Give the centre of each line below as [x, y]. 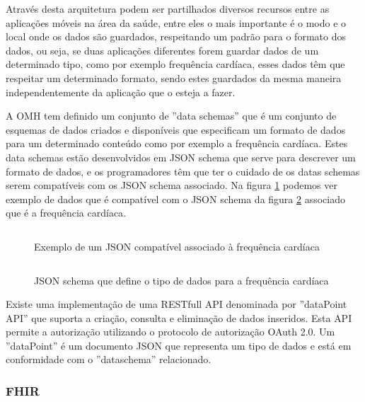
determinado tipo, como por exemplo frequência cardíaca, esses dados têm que [175, 64]
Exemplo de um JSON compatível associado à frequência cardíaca [177, 246]
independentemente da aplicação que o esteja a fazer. [121, 92]
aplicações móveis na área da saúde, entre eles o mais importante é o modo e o [176, 22]
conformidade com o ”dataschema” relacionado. [109, 359]
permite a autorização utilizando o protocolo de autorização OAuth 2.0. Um [170, 332]
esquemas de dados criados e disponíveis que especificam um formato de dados [176, 129]
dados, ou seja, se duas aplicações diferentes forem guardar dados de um [162, 50]
